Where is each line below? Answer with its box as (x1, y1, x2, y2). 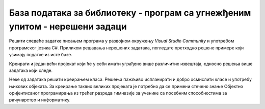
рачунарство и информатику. (9, 97, 71, 103)
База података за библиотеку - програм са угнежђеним (9, 7, 251, 18)
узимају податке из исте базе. (9, 52, 72, 58)
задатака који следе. (9, 67, 53, 73)
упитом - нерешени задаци (9, 21, 127, 32)
